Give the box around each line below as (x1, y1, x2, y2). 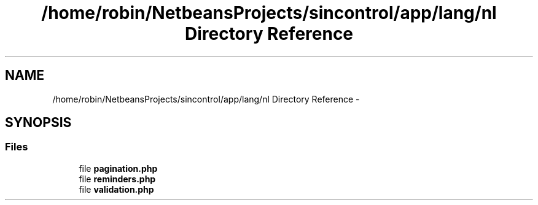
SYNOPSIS (5, 115, 72, 131)
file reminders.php (79, 173, 156, 184)
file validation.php (79, 184, 154, 195)
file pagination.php (79, 163, 158, 174)
